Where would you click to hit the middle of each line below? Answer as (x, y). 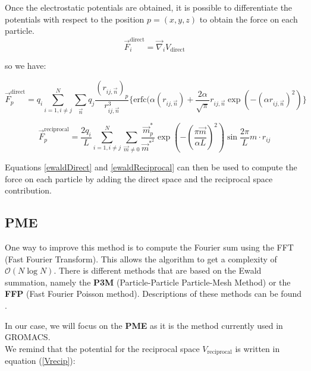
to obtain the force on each (249, 19)
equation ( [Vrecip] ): (40, 361)
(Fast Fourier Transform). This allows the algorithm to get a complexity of (141, 259)
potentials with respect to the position (75, 19)
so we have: (26, 66)
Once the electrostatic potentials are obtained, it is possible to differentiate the (149, 7)
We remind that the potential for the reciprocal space (102, 348)
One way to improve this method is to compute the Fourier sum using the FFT (149, 247)
